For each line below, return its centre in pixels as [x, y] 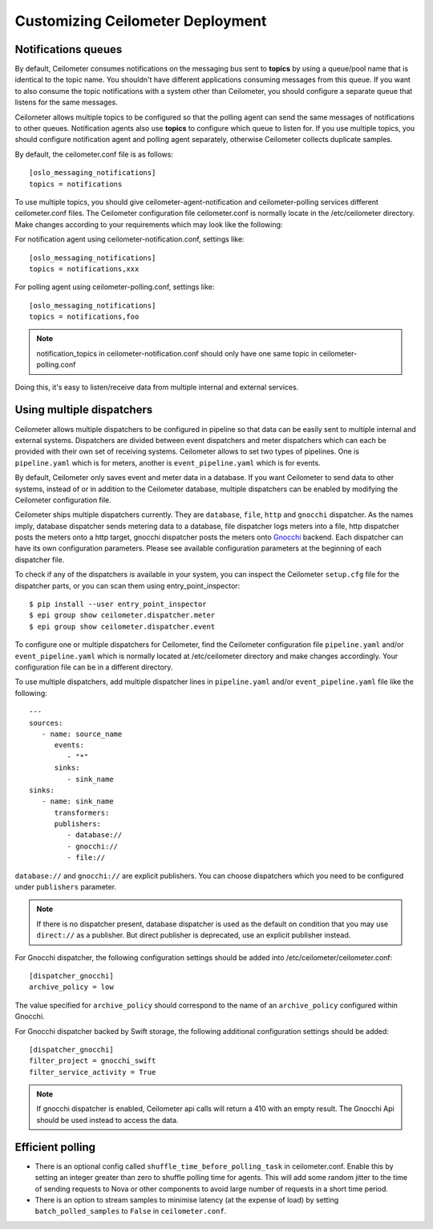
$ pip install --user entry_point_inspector [118, 604]
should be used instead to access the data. [107, 1120]
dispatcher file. [40, 560]
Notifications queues [69, 49]
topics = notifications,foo [84, 317]
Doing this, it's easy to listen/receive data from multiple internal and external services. [157, 387]
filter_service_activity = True [93, 1072]
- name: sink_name [77, 802]
